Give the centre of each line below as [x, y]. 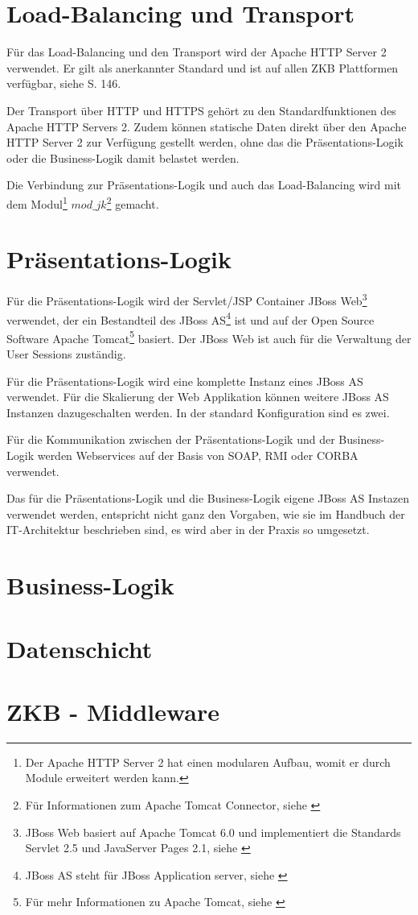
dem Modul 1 [37, 202]
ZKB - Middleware [113, 711]
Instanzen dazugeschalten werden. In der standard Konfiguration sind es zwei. [198, 412]
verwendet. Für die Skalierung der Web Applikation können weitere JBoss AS [198, 397]
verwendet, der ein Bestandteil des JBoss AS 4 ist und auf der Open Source [191, 318]
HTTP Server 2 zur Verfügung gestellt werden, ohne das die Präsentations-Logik [205, 142]
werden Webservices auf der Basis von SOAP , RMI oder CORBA [198, 455]
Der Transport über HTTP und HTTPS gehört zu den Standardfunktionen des [201, 110]
